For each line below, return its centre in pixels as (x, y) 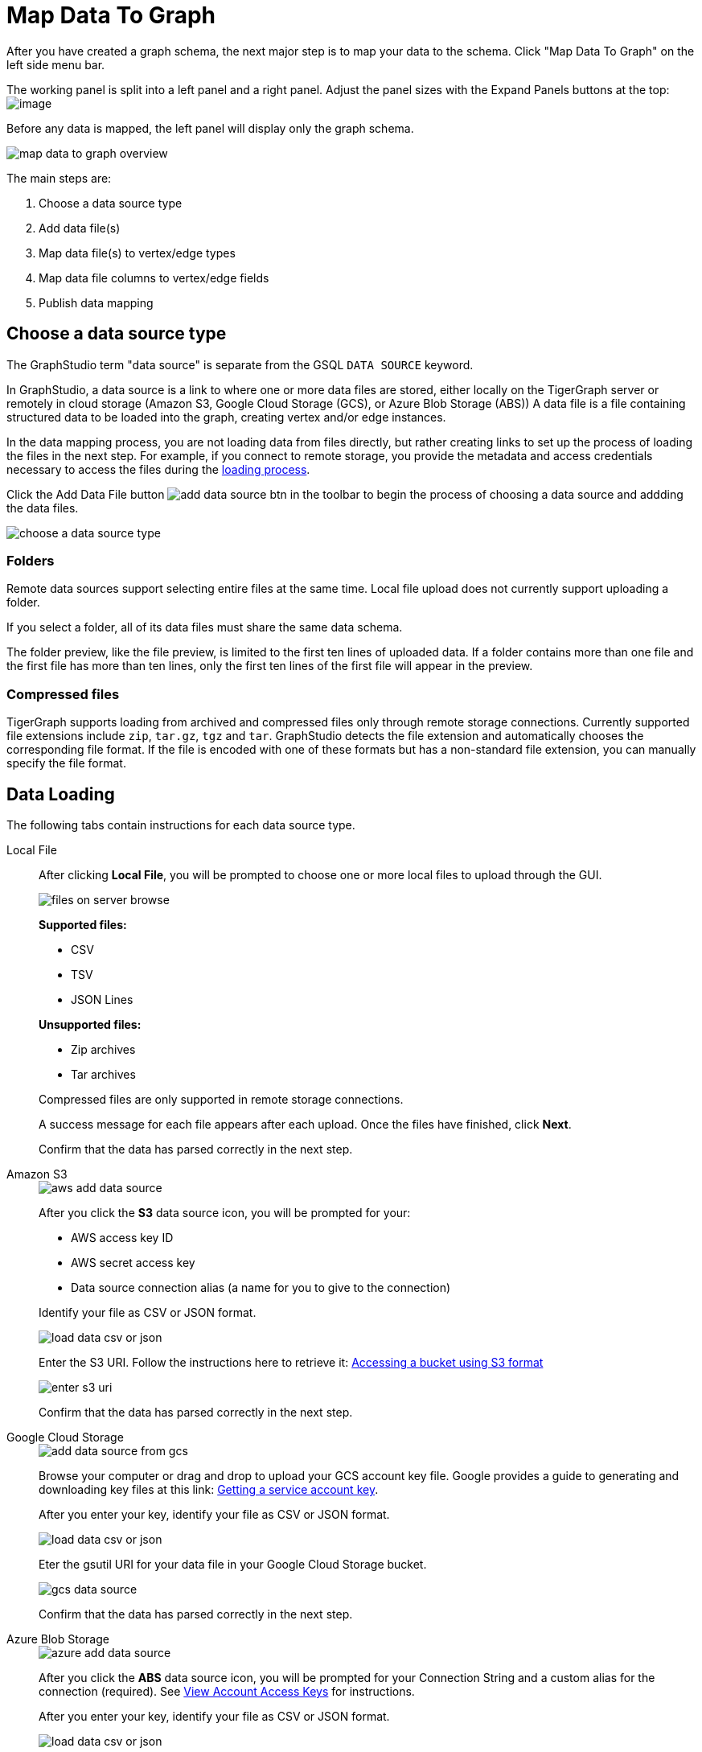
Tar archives (103, 1074)
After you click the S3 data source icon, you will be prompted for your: (225, 1212)
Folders (31, 560)
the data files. (43, 508)
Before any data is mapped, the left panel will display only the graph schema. (210, 128)
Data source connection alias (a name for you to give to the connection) (261, 1287)
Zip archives (103, 1049)
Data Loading (61, 794)
